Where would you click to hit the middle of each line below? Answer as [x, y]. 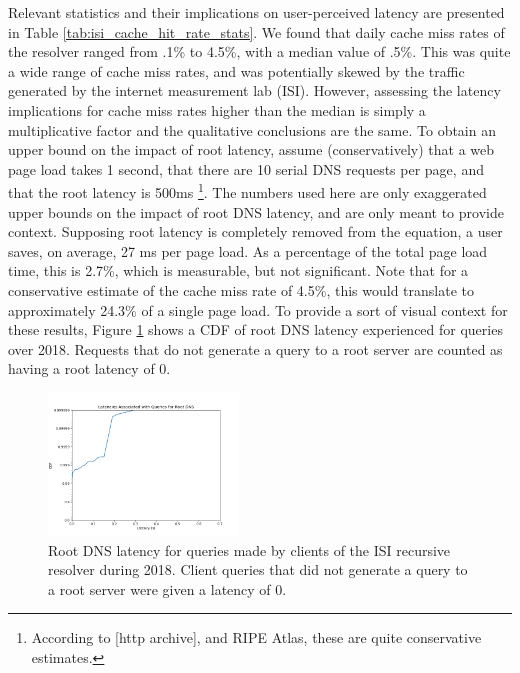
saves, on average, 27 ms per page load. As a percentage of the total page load [248, 250]
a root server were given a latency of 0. [167, 588]
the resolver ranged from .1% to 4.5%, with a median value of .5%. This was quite [259, 51]
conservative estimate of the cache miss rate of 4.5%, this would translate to [241, 289]
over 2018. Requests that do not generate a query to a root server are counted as [255, 348]
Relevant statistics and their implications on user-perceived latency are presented [256, 12]
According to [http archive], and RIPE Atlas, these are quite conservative [256, 637]
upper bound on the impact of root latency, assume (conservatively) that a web [251, 149]
